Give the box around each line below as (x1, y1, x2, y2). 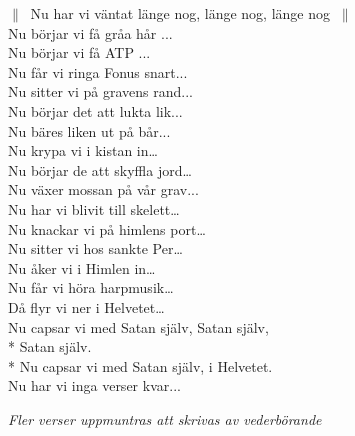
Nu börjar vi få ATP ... (8, 42, 151, 63)
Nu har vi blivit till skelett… (8, 198, 180, 219)
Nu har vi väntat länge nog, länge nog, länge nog (30, 3, 331, 23)
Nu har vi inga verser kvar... (8, 375, 181, 396)
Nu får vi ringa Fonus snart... (8, 61, 188, 82)
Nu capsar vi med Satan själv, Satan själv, (8, 316, 269, 337)
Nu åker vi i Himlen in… (8, 257, 156, 278)
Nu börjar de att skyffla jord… (8, 159, 192, 180)
